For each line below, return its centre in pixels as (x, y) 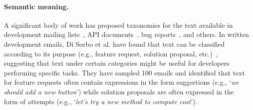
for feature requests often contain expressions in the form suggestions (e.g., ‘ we (122, 82)
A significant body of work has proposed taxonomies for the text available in (118, 25)
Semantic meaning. (36, 6)
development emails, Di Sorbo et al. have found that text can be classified (114, 44)
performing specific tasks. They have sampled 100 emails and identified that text (125, 72)
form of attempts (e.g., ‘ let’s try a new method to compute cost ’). (101, 101)
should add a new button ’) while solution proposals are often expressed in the (119, 91)
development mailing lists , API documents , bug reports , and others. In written (126, 34)
